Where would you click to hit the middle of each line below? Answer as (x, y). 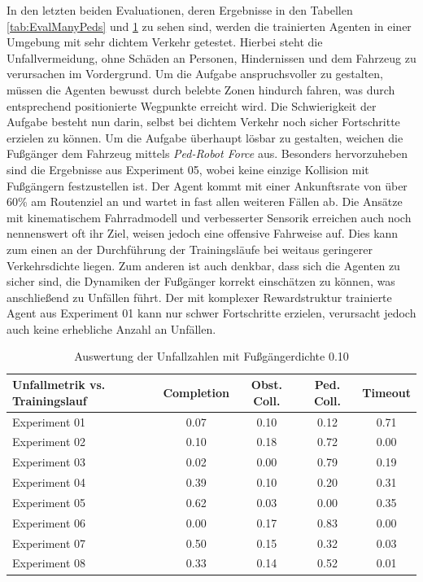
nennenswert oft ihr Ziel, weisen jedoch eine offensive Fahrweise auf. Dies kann (203, 233)
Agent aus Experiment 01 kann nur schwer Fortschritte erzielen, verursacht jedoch (211, 313)
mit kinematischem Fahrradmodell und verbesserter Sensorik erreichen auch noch (209, 217)
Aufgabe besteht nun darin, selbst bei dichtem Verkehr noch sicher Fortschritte (203, 122)
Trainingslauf (50, 400)
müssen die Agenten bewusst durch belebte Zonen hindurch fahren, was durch (201, 89)
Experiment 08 (49, 563)
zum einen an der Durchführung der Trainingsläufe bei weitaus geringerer (190, 249)
